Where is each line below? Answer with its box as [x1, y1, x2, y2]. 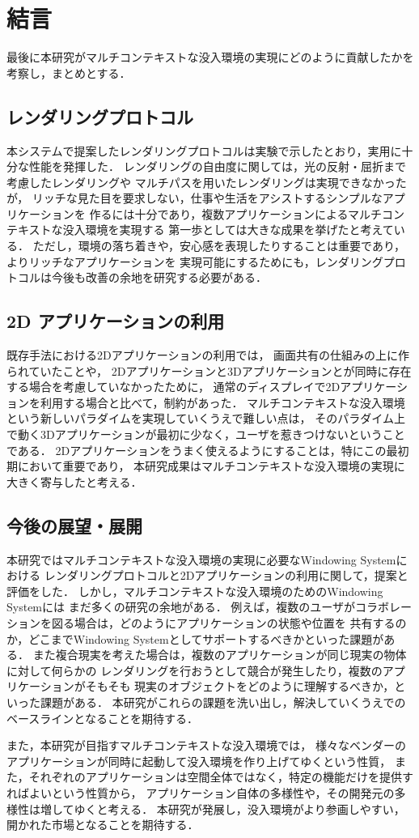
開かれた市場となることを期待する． [6, 816, 199, 833]
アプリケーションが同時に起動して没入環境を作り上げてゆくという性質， [6, 752, 391, 769]
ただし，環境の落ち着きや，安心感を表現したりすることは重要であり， [32, 237, 405, 254]
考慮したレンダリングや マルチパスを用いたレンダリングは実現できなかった [6, 173, 407, 190]
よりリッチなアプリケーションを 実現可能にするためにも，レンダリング [6, 253, 383, 270]
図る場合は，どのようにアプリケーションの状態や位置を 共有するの [51, 614, 407, 631]
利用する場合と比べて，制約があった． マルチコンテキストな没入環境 [40, 393, 405, 410]
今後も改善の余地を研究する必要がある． [51, 269, 267, 286]
